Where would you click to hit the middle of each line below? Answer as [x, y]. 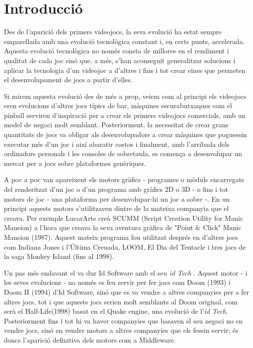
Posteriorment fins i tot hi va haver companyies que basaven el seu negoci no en [123, 320]
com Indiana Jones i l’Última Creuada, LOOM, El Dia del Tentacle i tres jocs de [125, 246]
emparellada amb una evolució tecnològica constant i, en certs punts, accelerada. [125, 41]
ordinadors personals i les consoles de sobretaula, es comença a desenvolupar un [123, 153]
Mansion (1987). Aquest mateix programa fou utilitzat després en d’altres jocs [121, 237]
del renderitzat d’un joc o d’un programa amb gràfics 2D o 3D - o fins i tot [116, 189]
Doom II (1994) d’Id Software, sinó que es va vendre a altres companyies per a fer [126, 291]
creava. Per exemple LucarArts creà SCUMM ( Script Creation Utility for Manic [124, 218]
